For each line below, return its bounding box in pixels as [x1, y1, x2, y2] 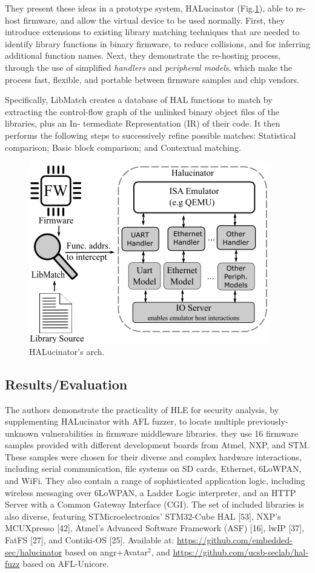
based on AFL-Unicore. [22, 557, 109, 570]
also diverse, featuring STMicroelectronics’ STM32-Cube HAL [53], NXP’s [5, 509, 281, 522]
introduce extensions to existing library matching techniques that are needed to [5, 25, 300, 38]
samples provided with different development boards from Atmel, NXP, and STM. [5, 439, 310, 451]
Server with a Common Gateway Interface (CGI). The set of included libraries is [5, 498, 304, 511]
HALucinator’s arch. [29, 345, 105, 357]
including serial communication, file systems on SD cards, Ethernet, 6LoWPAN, [5, 462, 302, 475]
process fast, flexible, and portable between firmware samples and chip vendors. [5, 73, 299, 85]
